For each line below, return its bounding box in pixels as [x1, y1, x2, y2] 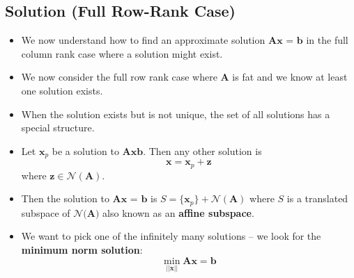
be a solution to [52, 143, 119, 158]
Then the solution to [21, 191, 109, 206]
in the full [306, 33, 348, 47]
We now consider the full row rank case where [21, 69, 217, 84]
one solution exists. [21, 83, 103, 97]
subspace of [21, 205, 70, 220]
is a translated [286, 191, 348, 206]
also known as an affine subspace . [102, 205, 254, 220]
